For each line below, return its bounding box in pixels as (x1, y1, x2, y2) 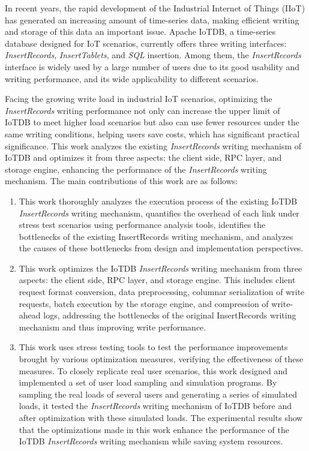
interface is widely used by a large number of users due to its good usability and (5, 60, 300, 73)
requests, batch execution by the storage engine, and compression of (19, 297, 269, 309)
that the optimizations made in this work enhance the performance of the (19, 423, 290, 435)
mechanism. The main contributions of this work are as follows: (5, 175, 238, 187)
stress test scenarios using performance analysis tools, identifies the (19, 218, 266, 231)
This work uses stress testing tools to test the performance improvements (19, 341, 288, 353)
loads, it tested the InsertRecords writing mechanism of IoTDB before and (19, 399, 292, 412)
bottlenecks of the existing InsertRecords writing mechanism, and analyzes (19, 230, 293, 242)
